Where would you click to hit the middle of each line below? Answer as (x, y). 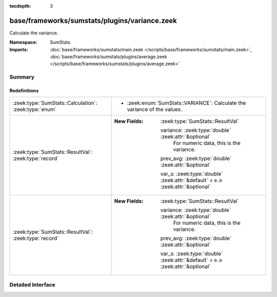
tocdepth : (20, 6)
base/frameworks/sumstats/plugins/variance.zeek (93, 21)
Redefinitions (24, 91)
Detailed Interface (33, 285)
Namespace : (24, 42)
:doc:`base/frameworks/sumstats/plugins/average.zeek (108, 57)
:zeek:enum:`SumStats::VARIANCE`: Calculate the (186, 103)
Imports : (19, 49)
